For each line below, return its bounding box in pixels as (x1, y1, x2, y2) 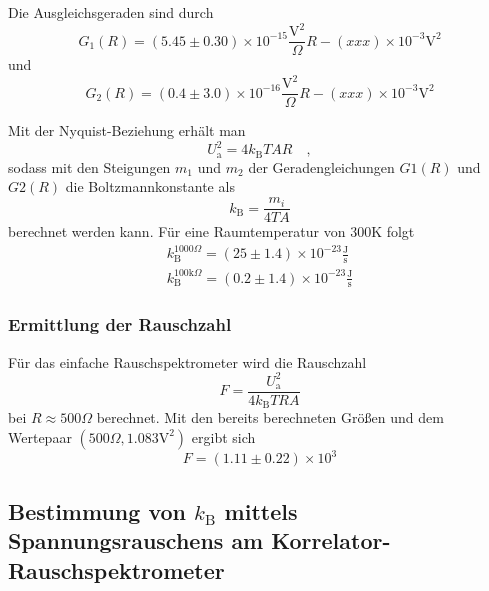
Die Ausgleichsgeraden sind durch (8, 2, 214, 22)
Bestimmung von (8, 495, 186, 526)
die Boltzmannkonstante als (65, 176, 235, 197)
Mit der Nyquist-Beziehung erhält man (8, 120, 246, 141)
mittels (224, 495, 298, 526)
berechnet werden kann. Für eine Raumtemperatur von (8, 221, 346, 242)
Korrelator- (271, 525, 391, 556)
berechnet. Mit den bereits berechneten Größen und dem (96, 407, 444, 428)
